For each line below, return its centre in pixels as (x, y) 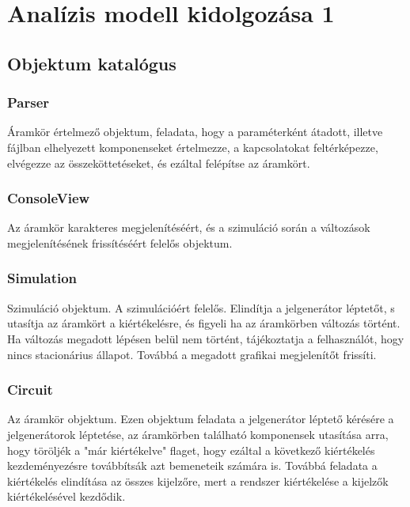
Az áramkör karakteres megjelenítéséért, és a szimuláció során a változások (189, 227)
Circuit (30, 390)
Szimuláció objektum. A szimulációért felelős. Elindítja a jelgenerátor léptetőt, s (201, 307)
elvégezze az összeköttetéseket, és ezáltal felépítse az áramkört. (159, 163)
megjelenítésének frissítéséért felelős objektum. (120, 242)
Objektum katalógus (92, 63)
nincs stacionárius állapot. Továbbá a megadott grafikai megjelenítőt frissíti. (192, 354)
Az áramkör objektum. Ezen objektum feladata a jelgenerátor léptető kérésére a (201, 419)
